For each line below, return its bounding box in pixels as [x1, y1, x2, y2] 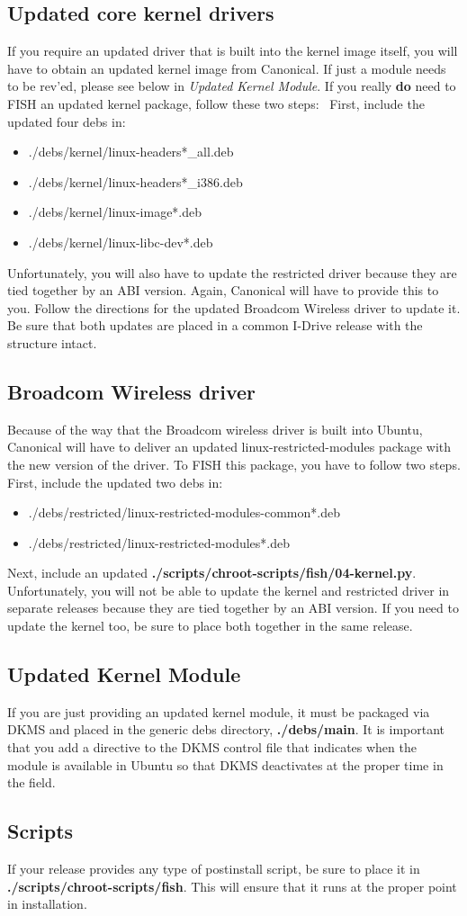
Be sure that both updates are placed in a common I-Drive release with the [7, 316, 423, 335]
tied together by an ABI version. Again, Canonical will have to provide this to [7, 281, 439, 300]
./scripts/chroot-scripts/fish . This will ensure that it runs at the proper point [7, 876, 457, 895]
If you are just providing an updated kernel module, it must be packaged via [7, 702, 430, 721]
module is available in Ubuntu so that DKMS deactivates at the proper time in [7, 755, 444, 774]
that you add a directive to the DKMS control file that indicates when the [7, 738, 417, 757]
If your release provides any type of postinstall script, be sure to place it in [7, 859, 420, 878]
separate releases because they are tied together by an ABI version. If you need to [7, 598, 459, 617]
